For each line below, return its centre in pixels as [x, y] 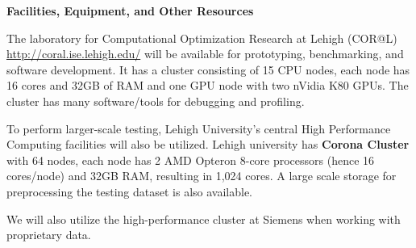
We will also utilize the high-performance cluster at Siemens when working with [204, 219]
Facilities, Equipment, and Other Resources [130, 11]
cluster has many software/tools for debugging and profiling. [156, 101]
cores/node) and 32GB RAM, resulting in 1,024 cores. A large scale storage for [202, 176]
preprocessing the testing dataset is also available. [130, 191]
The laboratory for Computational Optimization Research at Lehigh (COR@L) [202, 38]
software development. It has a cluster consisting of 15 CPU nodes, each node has [208, 69]
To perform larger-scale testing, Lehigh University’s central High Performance [199, 128]
